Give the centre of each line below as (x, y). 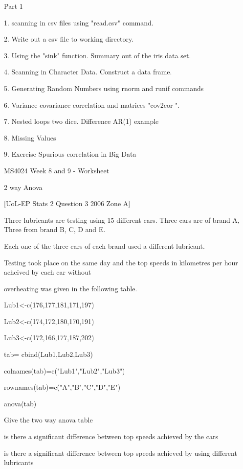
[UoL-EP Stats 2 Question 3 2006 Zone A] (67, 203)
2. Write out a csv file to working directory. (69, 39)
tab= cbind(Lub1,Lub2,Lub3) (48, 354)
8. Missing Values (30, 137)
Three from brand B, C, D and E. (55, 229)
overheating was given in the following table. (71, 288)
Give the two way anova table (48, 420)
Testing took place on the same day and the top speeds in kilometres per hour (121, 262)
